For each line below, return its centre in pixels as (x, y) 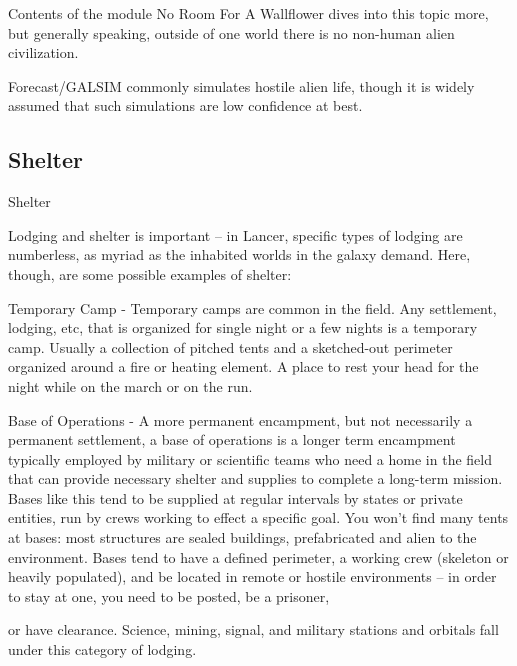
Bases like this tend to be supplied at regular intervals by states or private (235, 497)
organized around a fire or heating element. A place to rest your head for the (243, 366)
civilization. (43, 52)
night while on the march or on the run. (130, 385)
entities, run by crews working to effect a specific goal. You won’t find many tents (258, 517)
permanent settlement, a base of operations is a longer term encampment (232, 439)
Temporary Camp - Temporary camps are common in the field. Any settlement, (252, 307)
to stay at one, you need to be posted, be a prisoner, (169, 595)
